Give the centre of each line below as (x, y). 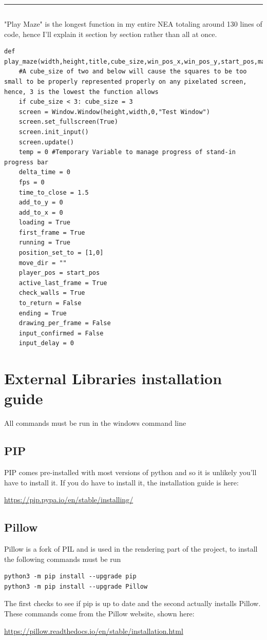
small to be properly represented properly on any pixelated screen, (126, 81)
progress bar (26, 162)
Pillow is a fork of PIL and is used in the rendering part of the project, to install (131, 549)
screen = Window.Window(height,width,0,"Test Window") (114, 112)
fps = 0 (32, 182)
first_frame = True (52, 232)
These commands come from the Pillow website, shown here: (99, 614)
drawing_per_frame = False (65, 323)
